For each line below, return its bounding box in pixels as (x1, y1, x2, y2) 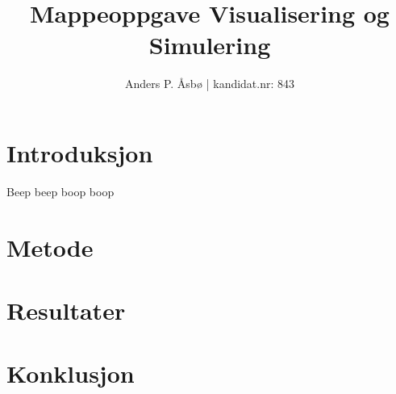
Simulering (148, 28, 271, 61)
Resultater (6, 294, 126, 326)
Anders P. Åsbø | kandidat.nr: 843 (124, 75, 295, 92)
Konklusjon (6, 357, 135, 390)
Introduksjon (6, 136, 153, 169)
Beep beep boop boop (6, 182, 115, 199)
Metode (6, 230, 94, 263)
